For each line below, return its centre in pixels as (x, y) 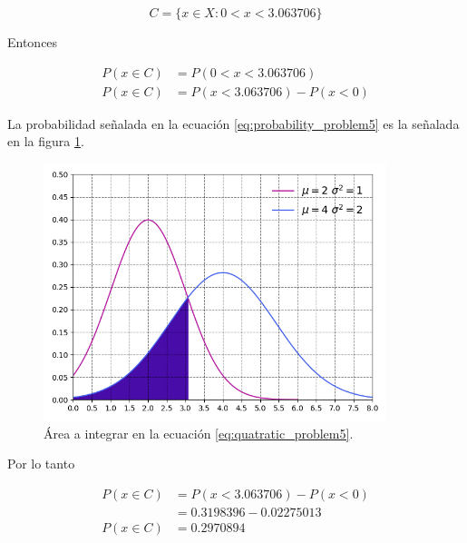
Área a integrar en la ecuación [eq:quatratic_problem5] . (199, 433)
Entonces (33, 42)
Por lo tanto (41, 464)
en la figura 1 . (46, 141)
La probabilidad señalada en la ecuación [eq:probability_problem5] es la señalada (233, 123)
